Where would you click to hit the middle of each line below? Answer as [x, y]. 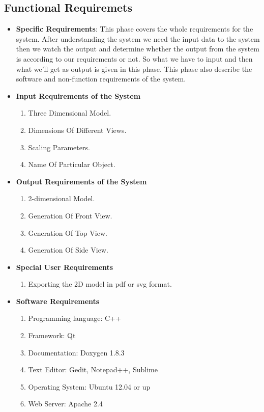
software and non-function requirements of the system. [101, 79]
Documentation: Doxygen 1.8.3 [76, 352]
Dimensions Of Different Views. [77, 130]
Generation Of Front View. [70, 215]
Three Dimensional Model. [70, 113]
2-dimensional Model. [62, 198]
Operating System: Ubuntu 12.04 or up [89, 386]
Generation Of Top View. [68, 232]
